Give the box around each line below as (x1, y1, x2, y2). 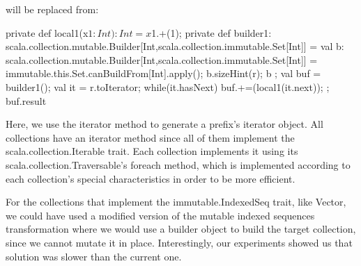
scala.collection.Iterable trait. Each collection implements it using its (6, 144, 298, 158)
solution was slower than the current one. (6, 249, 182, 263)
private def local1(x (6, 25, 89, 40)
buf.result (6, 93, 47, 108)
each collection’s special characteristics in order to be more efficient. (6, 171, 295, 185)
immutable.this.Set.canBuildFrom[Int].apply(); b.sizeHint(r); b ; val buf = (6, 66, 321, 81)
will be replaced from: (6, 2, 99, 16)
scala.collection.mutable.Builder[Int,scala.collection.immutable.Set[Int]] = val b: (6, 39, 344, 53)
